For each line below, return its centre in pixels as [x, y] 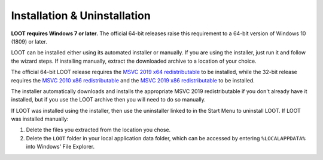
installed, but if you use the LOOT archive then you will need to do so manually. [108, 100]
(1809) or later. [29, 41]
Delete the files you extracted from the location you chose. [98, 130]
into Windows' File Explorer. [60, 147]
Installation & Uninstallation [81, 16]
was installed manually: [40, 119]
